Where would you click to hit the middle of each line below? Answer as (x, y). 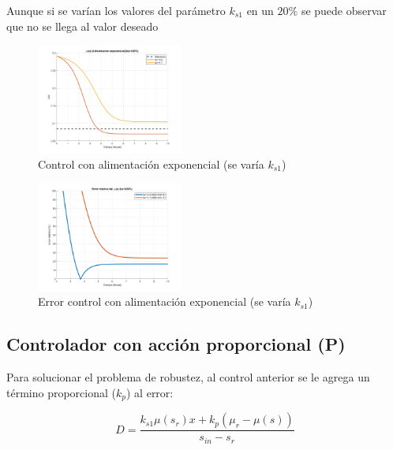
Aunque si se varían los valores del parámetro (116, 10)
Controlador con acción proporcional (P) (176, 344)
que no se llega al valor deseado (82, 26)
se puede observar (344, 10)
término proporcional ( (61, 392)
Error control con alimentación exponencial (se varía (165, 301)
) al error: (150, 392)
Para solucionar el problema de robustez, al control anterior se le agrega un (188, 377)
